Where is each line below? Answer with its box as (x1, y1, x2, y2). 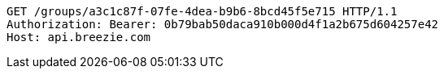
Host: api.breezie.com (7, 31, 151, 44)
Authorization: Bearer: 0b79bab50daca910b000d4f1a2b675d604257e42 (7, 18, 439, 31)
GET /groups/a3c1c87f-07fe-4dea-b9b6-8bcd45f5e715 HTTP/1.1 (7, 5, 398, 18)
